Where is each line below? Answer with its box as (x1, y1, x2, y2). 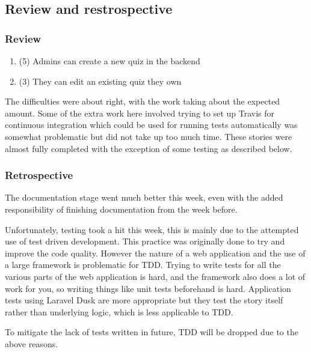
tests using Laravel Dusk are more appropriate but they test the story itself (5, 294, 283, 306)
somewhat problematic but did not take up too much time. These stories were (5, 130, 292, 142)
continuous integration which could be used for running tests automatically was (5, 118, 298, 131)
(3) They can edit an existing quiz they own (19, 74, 182, 87)
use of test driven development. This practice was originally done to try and (5, 235, 285, 247)
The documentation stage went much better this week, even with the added (5, 191, 283, 204)
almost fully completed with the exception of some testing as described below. (5, 142, 292, 154)
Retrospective (5, 168, 73, 183)
